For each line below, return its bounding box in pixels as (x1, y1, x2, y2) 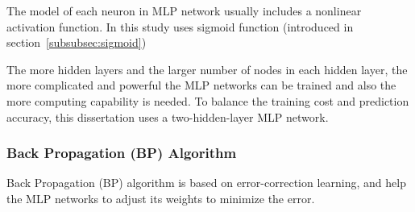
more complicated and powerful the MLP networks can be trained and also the (6, 77, 396, 94)
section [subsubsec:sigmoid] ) (6, 34, 147, 51)
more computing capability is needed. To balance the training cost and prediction (6, 92, 409, 109)
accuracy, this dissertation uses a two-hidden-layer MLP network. (6, 108, 329, 125)
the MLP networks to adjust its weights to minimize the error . (6, 189, 315, 206)
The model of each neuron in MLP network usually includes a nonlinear (6, 2, 362, 19)
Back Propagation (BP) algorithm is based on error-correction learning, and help (6, 174, 406, 191)
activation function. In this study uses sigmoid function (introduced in (6, 18, 354, 35)
